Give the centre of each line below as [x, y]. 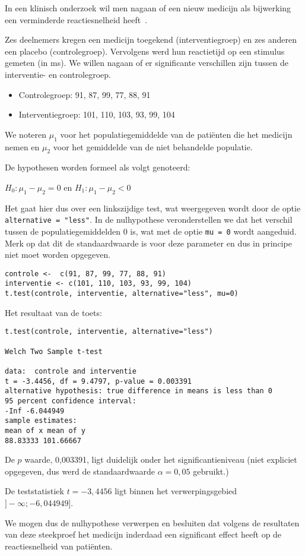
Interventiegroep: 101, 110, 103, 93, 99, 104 [97, 114]
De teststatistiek [34, 491]
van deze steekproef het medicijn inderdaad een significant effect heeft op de [143, 534]
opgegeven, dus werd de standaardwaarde [80, 471]
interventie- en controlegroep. [58, 74]
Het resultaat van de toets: [53, 312]
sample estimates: [41, 421]
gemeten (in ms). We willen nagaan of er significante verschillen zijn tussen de [147, 63]
